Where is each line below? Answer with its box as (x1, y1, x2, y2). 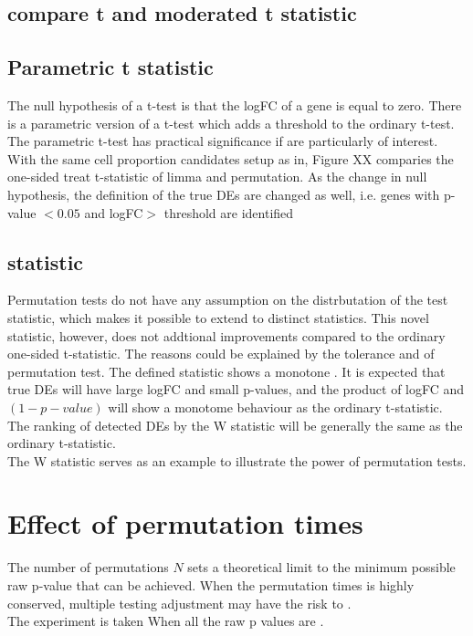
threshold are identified (163, 203, 294, 222)
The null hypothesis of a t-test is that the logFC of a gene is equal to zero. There (7, 95, 462, 114)
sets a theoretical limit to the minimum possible (187, 558, 456, 577)
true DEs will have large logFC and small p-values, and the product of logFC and (7, 380, 465, 399)
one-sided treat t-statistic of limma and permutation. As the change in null (7, 167, 427, 186)
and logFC (84, 203, 143, 222)
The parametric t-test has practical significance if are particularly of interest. (7, 131, 438, 151)
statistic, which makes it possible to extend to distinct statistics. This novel (7, 308, 429, 327)
